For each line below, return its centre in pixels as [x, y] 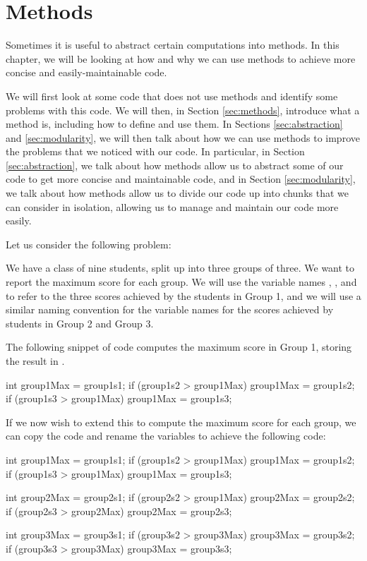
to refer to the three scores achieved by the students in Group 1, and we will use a [183, 295]
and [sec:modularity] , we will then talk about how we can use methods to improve [183, 137]
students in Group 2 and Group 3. [80, 323]
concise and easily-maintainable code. [86, 72]
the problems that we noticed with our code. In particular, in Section [155, 151]
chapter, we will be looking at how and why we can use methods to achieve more [181, 58]
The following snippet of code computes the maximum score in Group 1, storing [179, 347]
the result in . [35, 361]
